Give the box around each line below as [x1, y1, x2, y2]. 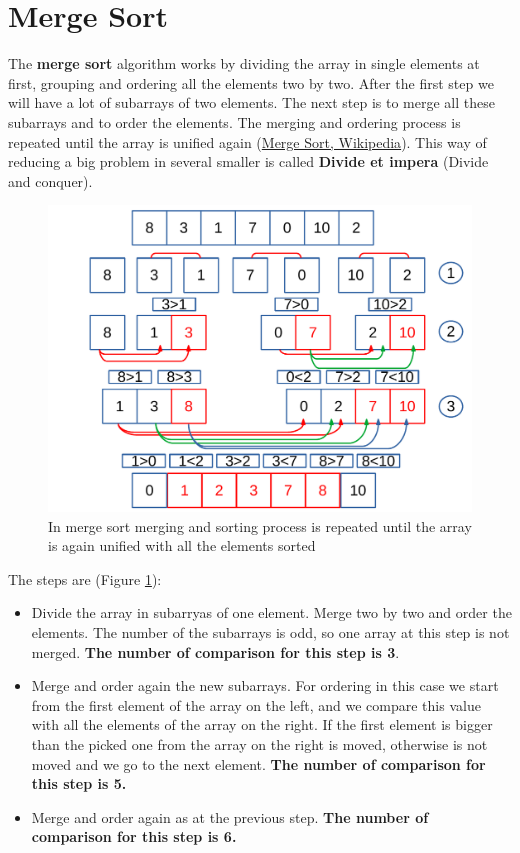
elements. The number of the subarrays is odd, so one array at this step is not [31, 622, 510, 643]
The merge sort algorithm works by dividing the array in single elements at [8, 53, 480, 74]
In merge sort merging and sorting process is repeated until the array [48, 515, 472, 536]
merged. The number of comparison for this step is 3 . [31, 641, 400, 662]
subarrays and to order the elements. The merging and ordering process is [8, 111, 461, 132]
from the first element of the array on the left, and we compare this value [31, 694, 481, 715]
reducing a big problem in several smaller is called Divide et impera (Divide [8, 151, 489, 172]
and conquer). [8, 170, 93, 191]
